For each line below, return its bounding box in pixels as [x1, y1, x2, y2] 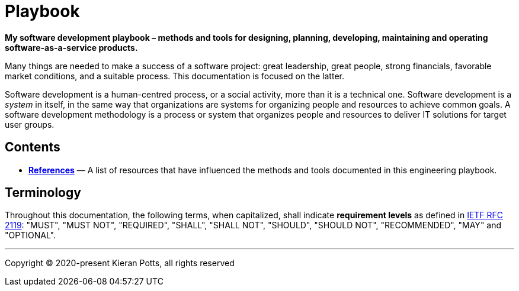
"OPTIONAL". [5, 230, 56, 241]
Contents [5, 140, 60, 155]
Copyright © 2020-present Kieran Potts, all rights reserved [5, 258, 235, 269]
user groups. [5, 119, 55, 130]
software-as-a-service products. [5, 42, 138, 53]
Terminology [5, 185, 81, 201]
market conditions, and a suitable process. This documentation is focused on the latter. [5, 70, 344, 81]
